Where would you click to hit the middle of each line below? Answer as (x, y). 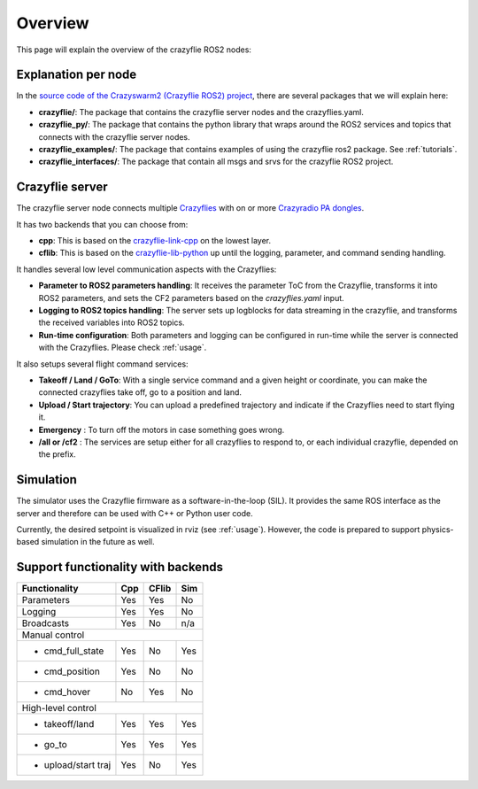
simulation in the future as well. (98, 542)
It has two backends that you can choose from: (102, 224)
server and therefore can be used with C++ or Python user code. (135, 513)
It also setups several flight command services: (103, 364)
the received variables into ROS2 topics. (112, 322)
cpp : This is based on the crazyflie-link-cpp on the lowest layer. (155, 241)
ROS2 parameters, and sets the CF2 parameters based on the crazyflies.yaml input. (191, 298)
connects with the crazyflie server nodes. (114, 136)
